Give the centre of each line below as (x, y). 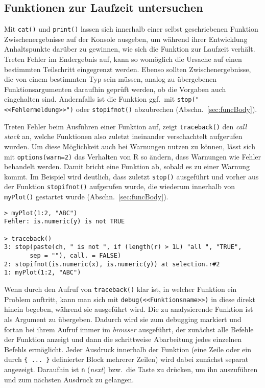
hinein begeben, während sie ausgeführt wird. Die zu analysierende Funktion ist (129, 309)
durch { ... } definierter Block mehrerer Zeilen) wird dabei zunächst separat (126, 359)
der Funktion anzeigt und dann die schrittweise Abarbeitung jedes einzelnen (123, 339)
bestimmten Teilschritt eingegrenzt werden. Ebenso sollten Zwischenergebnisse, (128, 69)
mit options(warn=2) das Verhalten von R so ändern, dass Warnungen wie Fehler (132, 156)
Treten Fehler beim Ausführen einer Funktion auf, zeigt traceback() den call (126, 126)
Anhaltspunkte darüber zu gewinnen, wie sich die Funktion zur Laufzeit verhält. (130, 49)
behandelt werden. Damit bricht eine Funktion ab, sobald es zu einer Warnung (127, 166)
